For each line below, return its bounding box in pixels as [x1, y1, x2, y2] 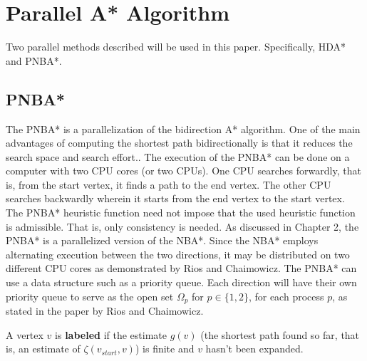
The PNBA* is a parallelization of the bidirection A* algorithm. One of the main [6, 121, 361, 136]
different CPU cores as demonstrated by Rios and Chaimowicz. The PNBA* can [6, 261, 357, 276]
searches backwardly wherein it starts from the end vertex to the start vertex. [6, 191, 345, 206]
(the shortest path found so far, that [200, 327, 360, 342]
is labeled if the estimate [55, 327, 167, 342]
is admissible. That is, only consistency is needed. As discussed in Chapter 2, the [6, 219, 359, 234]
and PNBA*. [6, 53, 62, 68]
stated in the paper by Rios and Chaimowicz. [6, 303, 204, 318]
